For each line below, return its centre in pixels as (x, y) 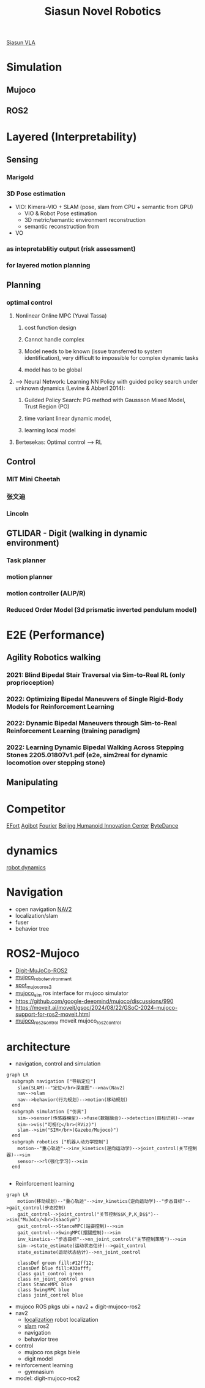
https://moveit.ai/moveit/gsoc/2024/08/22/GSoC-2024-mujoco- (96, 1007)
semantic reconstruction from (62, 226)
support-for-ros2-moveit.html (53, 1014)
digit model (39, 1359)
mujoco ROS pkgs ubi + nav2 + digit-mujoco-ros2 (78, 1306)
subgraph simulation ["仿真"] (49, 1112)
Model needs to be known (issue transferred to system (93, 351)
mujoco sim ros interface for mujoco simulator (72, 993)
